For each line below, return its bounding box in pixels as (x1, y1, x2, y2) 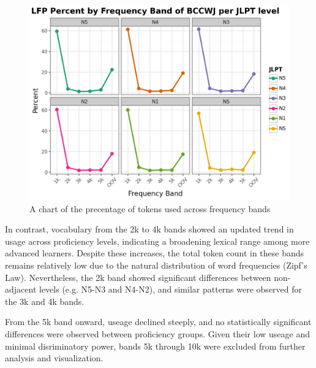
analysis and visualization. (5, 351, 103, 364)
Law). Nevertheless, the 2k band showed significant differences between (5, 270, 271, 283)
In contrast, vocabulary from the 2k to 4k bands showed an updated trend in (5, 223, 294, 236)
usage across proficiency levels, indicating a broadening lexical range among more (5, 234, 310, 247)
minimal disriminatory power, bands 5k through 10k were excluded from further (5, 339, 306, 352)
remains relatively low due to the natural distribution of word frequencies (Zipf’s (5, 258, 307, 271)
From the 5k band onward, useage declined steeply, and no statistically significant (5, 315, 312, 328)
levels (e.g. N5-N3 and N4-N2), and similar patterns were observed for (39, 283, 303, 296)
